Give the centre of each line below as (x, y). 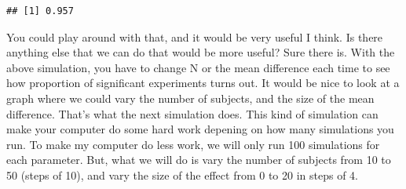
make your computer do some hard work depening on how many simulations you (200, 129)
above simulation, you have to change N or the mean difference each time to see (198, 67)
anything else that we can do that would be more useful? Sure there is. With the (201, 52)
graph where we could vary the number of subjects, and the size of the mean (190, 98)
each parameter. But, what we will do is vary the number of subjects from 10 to (199, 160)
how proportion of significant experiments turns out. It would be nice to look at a (203, 83)
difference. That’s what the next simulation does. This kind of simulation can (192, 113)
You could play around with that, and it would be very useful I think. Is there (195, 36)
